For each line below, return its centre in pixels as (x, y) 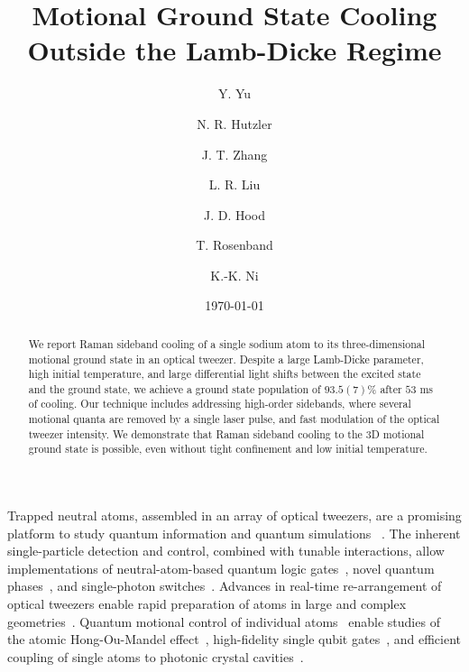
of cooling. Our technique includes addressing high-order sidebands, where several (220, 404)
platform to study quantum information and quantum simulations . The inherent (234, 533)
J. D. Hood (234, 214)
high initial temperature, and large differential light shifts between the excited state (225, 374)
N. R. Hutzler (234, 123)
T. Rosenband (234, 245)
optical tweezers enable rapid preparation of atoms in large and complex (207, 604)
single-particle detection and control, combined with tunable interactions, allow (226, 551)
